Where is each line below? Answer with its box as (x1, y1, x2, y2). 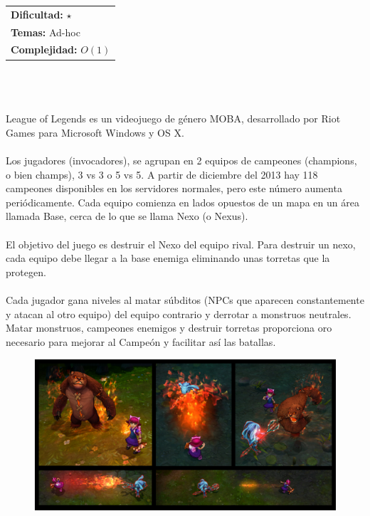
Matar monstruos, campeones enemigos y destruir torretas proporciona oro (6, 320, 332, 335)
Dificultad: (11, 6, 63, 21)
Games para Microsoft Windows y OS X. (6, 125, 184, 139)
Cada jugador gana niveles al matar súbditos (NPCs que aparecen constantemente (6, 293, 364, 307)
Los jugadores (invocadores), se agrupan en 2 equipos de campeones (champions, (6, 153, 357, 168)
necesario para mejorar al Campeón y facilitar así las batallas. (6, 334, 276, 349)
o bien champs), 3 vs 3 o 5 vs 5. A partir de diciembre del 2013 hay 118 (6, 167, 318, 181)
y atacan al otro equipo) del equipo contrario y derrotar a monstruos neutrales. (6, 306, 351, 321)
